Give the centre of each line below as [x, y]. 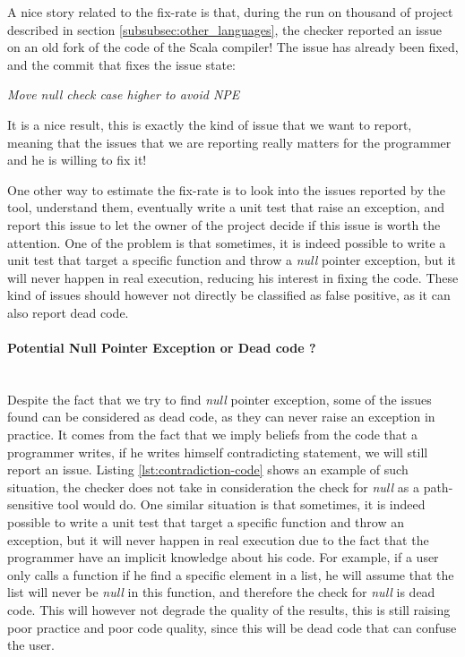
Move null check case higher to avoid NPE [124, 94]
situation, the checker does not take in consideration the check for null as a [213, 486]
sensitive [30, 504]
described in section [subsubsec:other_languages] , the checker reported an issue [224, 29]
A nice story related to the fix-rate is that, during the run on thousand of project [230, 12]
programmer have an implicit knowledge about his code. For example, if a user [223, 557]
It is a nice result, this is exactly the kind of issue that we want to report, [210, 124]
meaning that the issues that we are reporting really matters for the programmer [229, 142]
